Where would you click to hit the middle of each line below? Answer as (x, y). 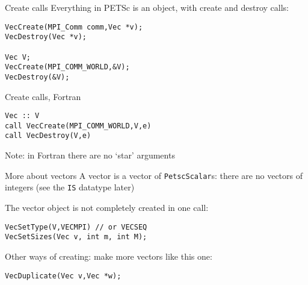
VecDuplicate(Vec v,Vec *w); (63, 276)
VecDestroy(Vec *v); (46, 37)
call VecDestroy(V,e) (48, 136)
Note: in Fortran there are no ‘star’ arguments (90, 155)
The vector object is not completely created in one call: (107, 207)
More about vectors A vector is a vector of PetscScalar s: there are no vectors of (154, 175)
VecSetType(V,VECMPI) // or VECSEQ (76, 227)
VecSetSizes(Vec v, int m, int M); (76, 237)
